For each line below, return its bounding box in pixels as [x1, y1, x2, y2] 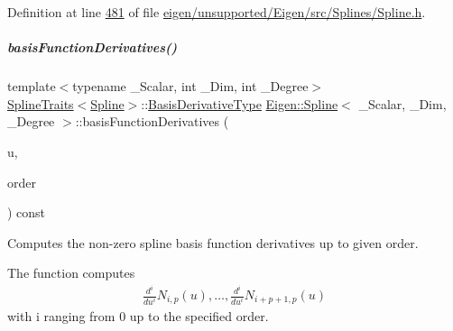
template [7, 77, 56, 96]
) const [7, 203, 46, 222]
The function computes [7, 263, 135, 282]
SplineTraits [7, 94, 74, 113]
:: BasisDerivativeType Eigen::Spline [141, 94, 338, 113]
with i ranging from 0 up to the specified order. [7, 307, 269, 326]
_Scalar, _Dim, [358, 94, 447, 113]
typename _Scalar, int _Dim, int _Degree [72, 77, 309, 96]
